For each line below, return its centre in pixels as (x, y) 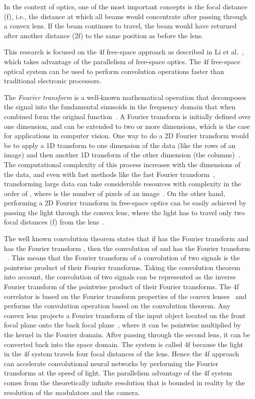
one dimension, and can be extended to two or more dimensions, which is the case (127, 126)
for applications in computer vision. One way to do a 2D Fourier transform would (127, 136)
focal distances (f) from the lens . (54, 222)
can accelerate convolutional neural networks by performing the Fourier (111, 363)
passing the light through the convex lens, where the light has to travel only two (125, 212)
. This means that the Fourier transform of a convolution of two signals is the (124, 258)
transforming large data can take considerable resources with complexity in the (123, 184)
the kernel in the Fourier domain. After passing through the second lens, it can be (127, 334)
